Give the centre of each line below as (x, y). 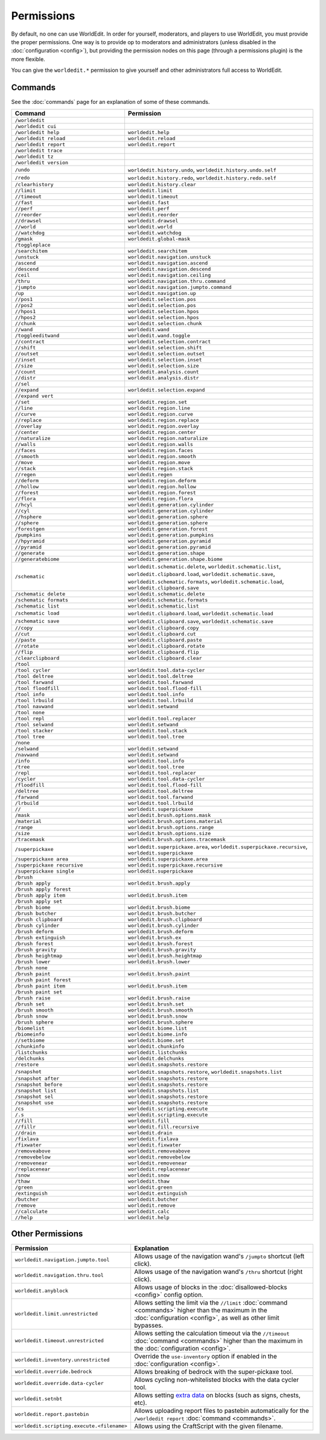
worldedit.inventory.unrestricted (62, 1360)
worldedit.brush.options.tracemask (177, 840)
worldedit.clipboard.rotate (166, 646)
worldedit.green (150, 1187)
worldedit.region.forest (162, 493)
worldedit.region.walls (160, 444)
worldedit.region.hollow (162, 487)
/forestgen (30, 529)
